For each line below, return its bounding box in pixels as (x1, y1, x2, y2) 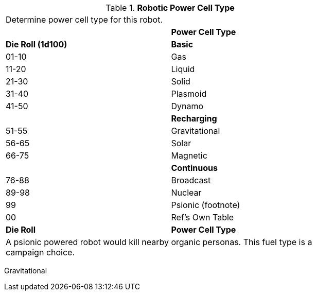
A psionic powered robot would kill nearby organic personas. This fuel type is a (6, 237, 312, 247)
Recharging (171, 113, 217, 124)
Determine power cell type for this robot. (6, 14, 163, 25)
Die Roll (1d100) (6, 39, 67, 49)
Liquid (171, 64, 195, 74)
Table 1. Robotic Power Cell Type (106, 3, 235, 13)
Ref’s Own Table (171, 212, 234, 222)
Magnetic (171, 150, 207, 161)
